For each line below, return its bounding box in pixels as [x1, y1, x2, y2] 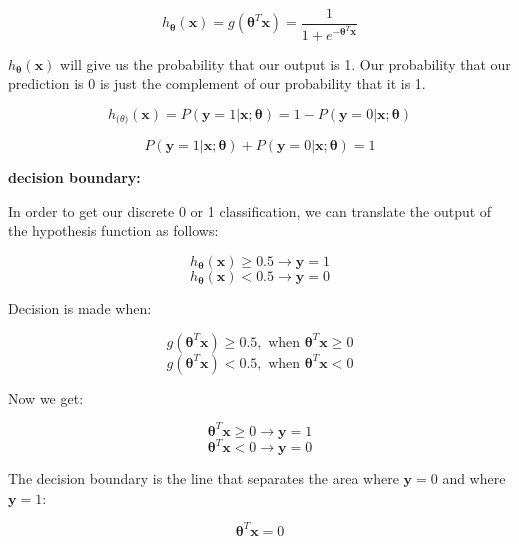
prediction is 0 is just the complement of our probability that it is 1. [8, 73, 426, 94]
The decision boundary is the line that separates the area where [8, 468, 399, 489]
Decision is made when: [8, 297, 152, 318]
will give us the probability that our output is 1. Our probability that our [60, 53, 511, 74]
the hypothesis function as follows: [8, 220, 219, 241]
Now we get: [8, 387, 84, 408]
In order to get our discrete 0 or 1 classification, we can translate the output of [8, 200, 492, 221]
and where [442, 468, 506, 489]
